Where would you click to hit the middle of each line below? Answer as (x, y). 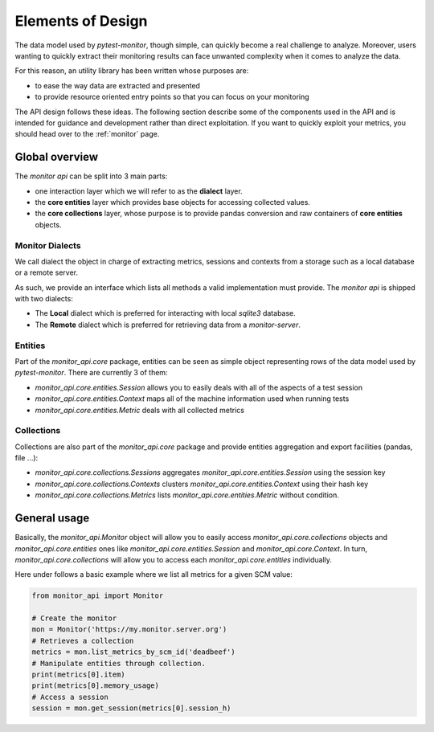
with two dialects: (44, 299)
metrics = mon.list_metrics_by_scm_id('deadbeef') (134, 652)
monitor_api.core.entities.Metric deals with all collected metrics (140, 410)
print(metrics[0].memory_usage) (96, 686)
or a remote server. (47, 272)
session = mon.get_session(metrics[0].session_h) (131, 708)
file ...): (27, 458)
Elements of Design (81, 21)
